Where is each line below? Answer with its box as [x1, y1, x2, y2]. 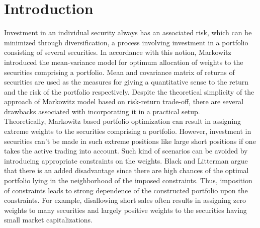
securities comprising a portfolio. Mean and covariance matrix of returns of [4, 66, 235, 77]
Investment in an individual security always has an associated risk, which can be [4, 27, 252, 38]
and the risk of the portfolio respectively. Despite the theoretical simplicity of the [4, 86, 254, 97]
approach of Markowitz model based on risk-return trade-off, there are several [4, 96, 244, 107]
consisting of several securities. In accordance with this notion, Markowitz [4, 47, 231, 57]
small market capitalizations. [4, 214, 93, 225]
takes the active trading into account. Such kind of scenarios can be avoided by [4, 145, 248, 156]
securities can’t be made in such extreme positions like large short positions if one [4, 135, 256, 146]
